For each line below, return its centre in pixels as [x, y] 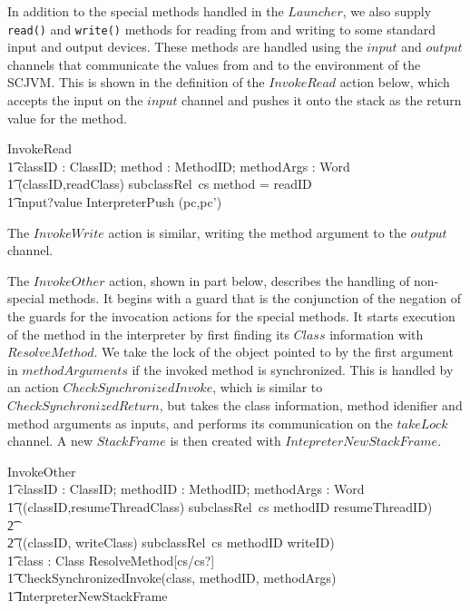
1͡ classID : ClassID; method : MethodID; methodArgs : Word [179, 166]
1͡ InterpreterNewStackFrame [88, 595]
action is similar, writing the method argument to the [257, 232]
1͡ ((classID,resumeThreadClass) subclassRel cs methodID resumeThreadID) [220, 506]
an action [33, 387]
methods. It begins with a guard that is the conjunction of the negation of [255, 298]
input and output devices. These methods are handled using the [185, 47]
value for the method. [67, 118]
